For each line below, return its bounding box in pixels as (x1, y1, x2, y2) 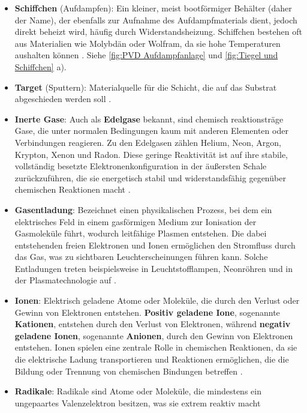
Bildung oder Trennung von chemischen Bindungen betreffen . (14, 364, 243, 377)
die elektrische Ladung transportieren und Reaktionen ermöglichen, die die (14, 353, 289, 366)
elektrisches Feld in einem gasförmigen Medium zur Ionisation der (14, 215, 257, 228)
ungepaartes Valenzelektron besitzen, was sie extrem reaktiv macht (14, 396, 261, 409)
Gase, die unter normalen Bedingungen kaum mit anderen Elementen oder (14, 124, 288, 137)
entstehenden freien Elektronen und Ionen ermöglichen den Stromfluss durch (14, 238, 296, 251)
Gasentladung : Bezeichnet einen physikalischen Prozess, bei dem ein (14, 203, 272, 216)
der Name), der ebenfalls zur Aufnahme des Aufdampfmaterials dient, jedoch (14, 13, 297, 26)
